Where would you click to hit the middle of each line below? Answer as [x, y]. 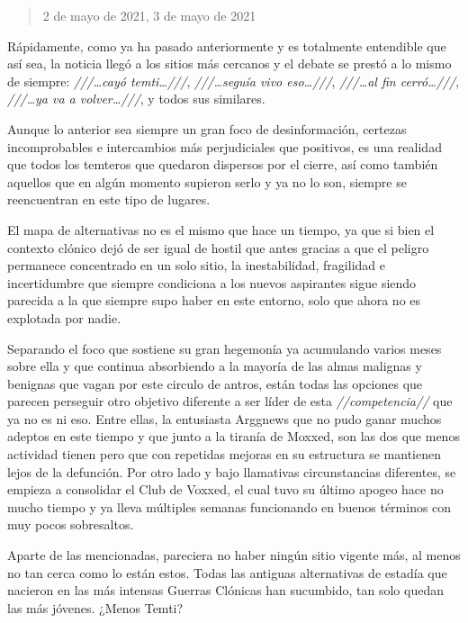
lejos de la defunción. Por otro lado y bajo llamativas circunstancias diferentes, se [232, 471]
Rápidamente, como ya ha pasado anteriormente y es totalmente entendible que [227, 45]
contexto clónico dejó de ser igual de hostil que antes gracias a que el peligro [218, 247]
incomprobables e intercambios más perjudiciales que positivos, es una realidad [225, 146]
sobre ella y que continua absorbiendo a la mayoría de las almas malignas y [215, 366]
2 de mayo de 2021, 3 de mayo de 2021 [149, 15]
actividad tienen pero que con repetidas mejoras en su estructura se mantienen [225, 454]
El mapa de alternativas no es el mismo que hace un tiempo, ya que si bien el [221, 229]
